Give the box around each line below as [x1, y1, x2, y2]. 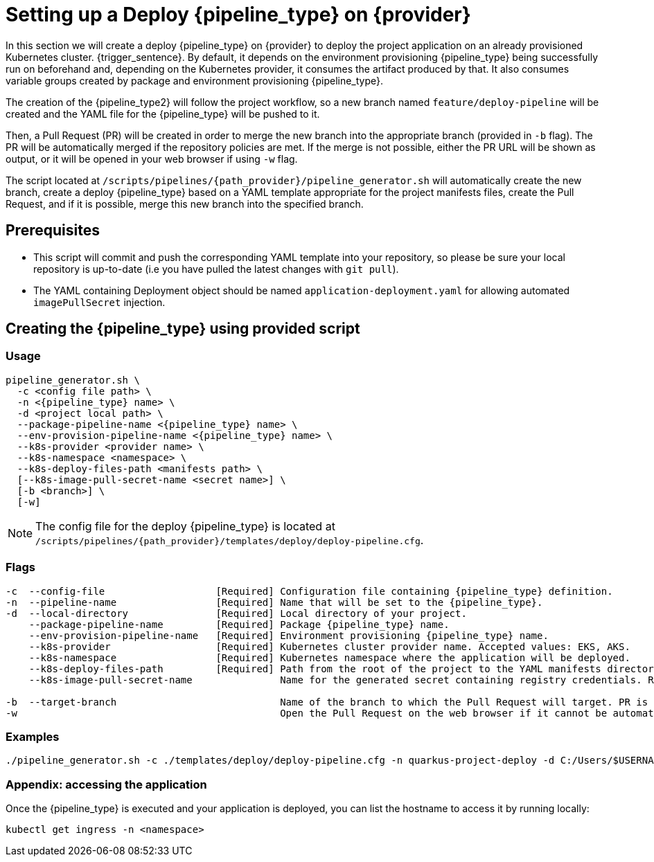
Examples [6, 729, 60, 744]
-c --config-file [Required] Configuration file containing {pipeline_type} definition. [6, 585, 613, 597]
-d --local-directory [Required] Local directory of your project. [6, 607, 467, 619]
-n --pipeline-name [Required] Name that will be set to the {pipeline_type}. [6, 596, 543, 608]
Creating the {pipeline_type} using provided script [6, 320, 360, 338]
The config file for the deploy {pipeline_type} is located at [35, 519, 335, 533]
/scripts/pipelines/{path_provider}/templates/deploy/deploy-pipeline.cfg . [35, 532, 424, 547]
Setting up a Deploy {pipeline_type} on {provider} [6, 3, 471, 26]
